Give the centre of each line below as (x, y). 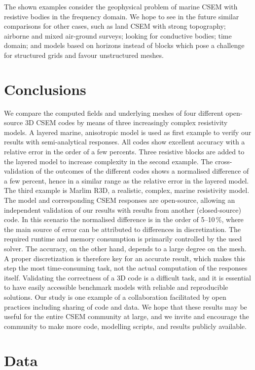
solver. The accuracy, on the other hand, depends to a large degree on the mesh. (125, 248)
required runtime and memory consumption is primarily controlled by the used (123, 239)
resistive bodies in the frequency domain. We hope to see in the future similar (122, 16)
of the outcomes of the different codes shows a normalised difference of (142, 171)
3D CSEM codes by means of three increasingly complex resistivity (126, 122)
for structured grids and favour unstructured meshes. (84, 55)
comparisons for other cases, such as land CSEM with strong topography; (115, 26)
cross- (223, 161)
